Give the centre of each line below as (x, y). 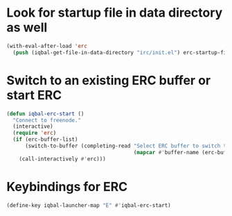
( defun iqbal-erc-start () (45, 114)
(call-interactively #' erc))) (63, 159)
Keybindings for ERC (67, 186)
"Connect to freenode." (47, 120)
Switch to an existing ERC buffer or (109, 80)
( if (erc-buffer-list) (45, 140)
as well (27, 27)
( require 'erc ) (35, 133)
